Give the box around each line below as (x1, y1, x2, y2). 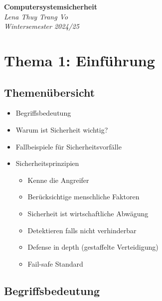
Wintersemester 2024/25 (4, 21, 80, 31)
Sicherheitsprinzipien (15, 158, 79, 168)
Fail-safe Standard (27, 258, 83, 269)
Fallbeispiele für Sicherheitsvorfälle (15, 141, 122, 151)
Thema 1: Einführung (4, 50, 155, 70)
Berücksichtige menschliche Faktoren (27, 191, 140, 202)
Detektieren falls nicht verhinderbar (27, 225, 137, 235)
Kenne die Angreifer (27, 174, 89, 185)
